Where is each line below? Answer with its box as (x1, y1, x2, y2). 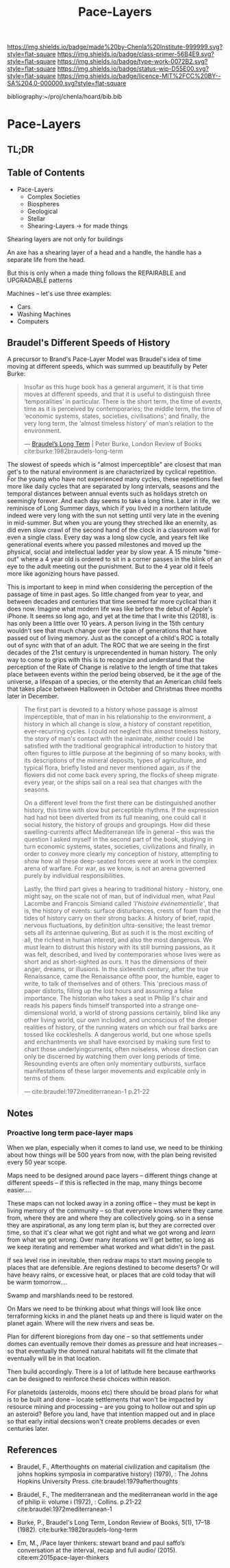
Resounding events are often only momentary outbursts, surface (23, 1059, 207, 1068)
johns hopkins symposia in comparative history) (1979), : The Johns (16, 1469, 208, 1478)
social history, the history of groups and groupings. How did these (23, 820, 211, 829)
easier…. (7, 1186, 31, 1195)
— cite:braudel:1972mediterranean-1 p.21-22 (23, 1088, 150, 1096)
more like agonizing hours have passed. (7, 569, 120, 578)
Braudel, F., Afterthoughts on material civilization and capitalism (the (16, 1462, 210, 1471)
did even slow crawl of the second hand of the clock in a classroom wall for (7, 526, 220, 535)
